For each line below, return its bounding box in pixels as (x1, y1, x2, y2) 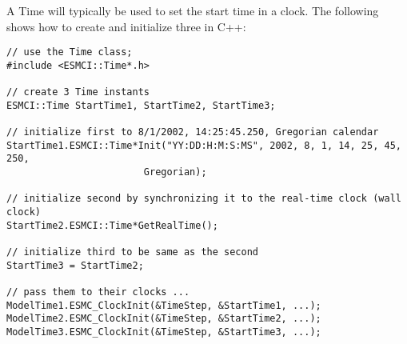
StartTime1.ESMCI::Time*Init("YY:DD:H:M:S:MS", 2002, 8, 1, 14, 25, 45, (6, 139, 401, 151)
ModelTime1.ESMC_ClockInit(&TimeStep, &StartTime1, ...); (6, 299, 321, 311)
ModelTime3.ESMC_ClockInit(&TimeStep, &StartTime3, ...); (6, 326, 321, 338)
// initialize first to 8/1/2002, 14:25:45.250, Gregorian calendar (6, 126, 379, 138)
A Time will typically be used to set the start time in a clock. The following (6, 2, 379, 18)
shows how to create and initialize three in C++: (6, 18, 246, 34)
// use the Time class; (6, 46, 133, 58)
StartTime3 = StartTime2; (6, 259, 144, 271)
